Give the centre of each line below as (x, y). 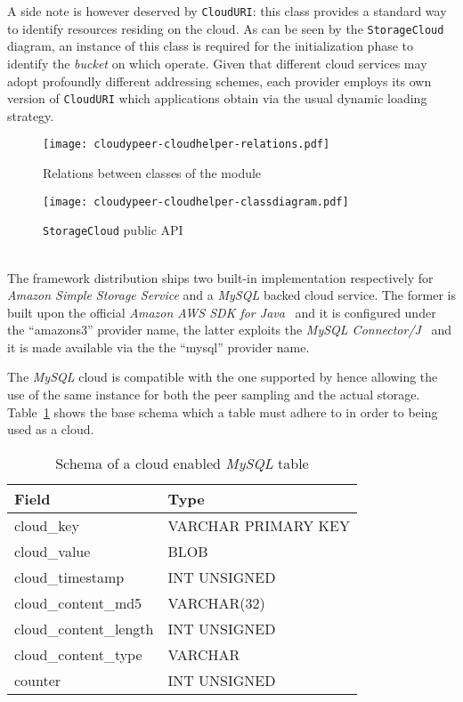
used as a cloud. (51, 429)
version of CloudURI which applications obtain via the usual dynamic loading (217, 98)
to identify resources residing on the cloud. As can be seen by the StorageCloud (226, 28)
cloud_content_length (84, 628)
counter (38, 680)
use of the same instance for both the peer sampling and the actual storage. (214, 395)
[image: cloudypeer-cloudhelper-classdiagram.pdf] (196, 202)
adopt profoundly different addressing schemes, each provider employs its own (219, 81)
